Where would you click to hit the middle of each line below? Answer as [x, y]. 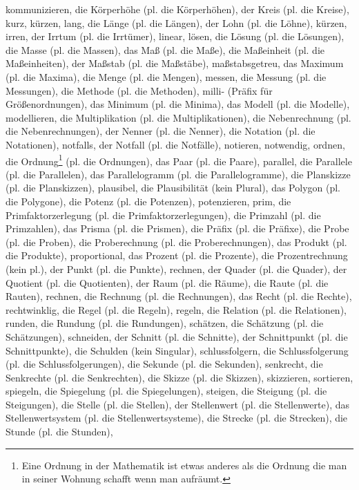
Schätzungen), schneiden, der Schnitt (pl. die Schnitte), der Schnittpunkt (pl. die [177, 336]
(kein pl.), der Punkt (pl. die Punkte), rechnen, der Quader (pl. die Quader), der [176, 268]
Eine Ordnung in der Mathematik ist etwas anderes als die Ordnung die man [184, 465]
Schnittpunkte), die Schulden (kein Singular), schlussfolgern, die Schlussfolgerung [177, 350]
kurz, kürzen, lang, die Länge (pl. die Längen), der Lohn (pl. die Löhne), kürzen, [176, 22]
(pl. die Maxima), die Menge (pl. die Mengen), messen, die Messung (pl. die [166, 76]
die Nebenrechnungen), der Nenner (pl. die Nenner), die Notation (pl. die [161, 131]
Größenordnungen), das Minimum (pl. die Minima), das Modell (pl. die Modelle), [178, 104]
